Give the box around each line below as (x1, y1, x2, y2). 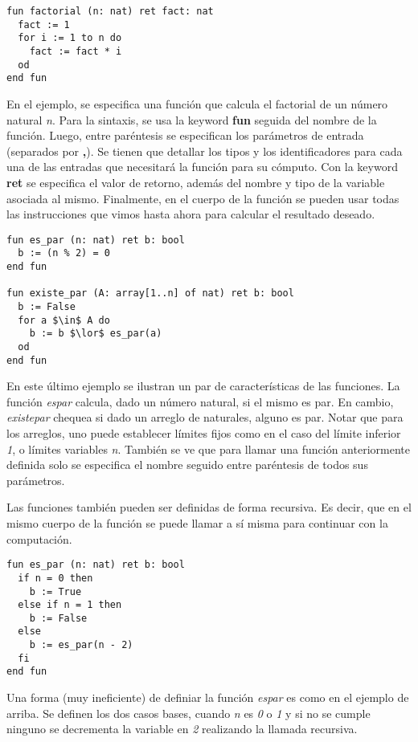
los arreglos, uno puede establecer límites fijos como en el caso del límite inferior (6, 425, 401, 442)
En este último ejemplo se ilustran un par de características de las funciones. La (6, 377, 400, 394)
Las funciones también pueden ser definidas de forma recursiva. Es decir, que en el (6, 499, 412, 516)
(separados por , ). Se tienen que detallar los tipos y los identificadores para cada (6, 142, 403, 159)
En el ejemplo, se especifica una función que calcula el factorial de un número (6, 95, 388, 112)
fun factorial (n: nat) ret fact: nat (6, 6, 214, 17)
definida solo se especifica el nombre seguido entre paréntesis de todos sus (6, 456, 368, 473)
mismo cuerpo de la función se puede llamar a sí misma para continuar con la (6, 515, 388, 531)
